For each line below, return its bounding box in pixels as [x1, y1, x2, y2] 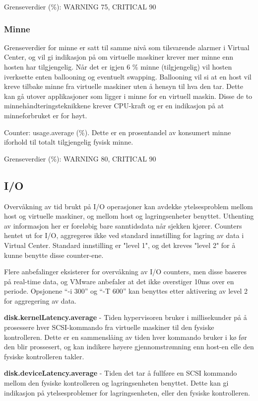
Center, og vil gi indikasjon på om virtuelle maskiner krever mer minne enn [4, 52, 233, 62]
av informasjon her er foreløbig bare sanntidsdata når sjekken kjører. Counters [4, 220, 242, 231]
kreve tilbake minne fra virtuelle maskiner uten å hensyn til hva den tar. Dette [4, 81, 243, 91]
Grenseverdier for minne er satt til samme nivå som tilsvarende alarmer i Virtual [4, 42, 250, 52]
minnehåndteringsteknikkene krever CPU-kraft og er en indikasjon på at [4, 100, 224, 111]
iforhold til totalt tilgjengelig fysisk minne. [4, 137, 133, 147]
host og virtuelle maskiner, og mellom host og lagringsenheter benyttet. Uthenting [4, 211, 254, 221]
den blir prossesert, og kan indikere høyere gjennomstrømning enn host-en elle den [4, 341, 254, 352]
